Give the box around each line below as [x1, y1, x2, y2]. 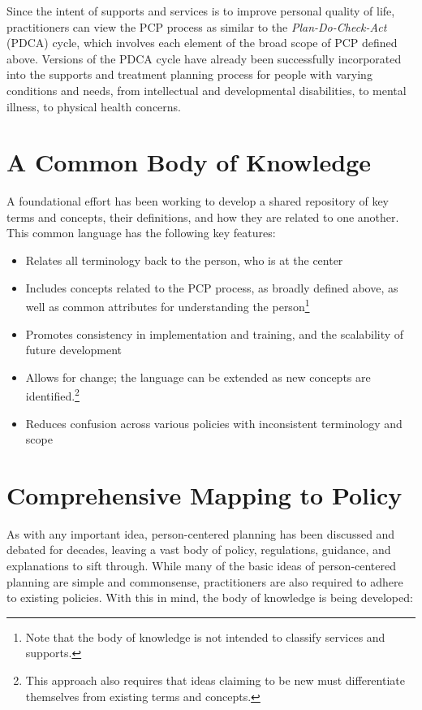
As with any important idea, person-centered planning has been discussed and [6, 525, 395, 542]
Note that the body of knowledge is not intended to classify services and [25, 628, 385, 645]
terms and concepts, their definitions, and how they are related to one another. [6, 208, 399, 225]
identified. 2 [25, 385, 80, 404]
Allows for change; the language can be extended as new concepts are [25, 368, 371, 385]
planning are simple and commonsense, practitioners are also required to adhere [6, 573, 403, 590]
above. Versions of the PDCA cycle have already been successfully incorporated [6, 50, 402, 67]
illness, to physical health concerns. [6, 97, 182, 115]
